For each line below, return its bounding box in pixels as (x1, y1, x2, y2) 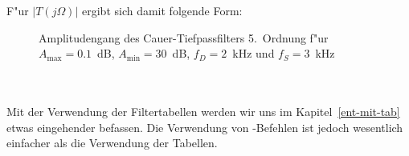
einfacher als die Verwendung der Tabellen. (6, 134, 218, 151)
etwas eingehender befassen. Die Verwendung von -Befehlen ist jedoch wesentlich (6, 118, 403, 135)
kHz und (232, 45, 275, 62)
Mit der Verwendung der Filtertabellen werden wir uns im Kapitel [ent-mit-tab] (6, 102, 400, 119)
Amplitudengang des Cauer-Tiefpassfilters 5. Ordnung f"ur (39, 29, 329, 46)
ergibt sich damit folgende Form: (82, 2, 243, 18)
